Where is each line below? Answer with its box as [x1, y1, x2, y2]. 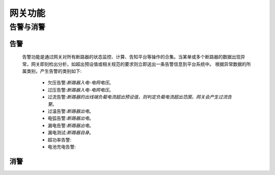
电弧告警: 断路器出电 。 [47, 115, 94, 122]
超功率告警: [47, 136, 72, 142]
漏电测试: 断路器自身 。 [47, 130, 94, 136]
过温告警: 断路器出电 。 [47, 108, 94, 114]
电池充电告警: [47, 143, 76, 150]
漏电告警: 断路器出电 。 [47, 122, 94, 128]
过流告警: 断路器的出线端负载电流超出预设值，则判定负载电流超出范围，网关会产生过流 [47, 94, 228, 100]
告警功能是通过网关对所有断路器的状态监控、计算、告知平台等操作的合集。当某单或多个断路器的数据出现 [22, 54, 241, 60]
